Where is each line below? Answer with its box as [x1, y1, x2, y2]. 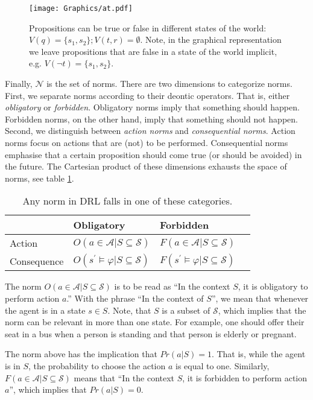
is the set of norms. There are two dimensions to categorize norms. [46, 77, 292, 90]
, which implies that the [218, 303, 306, 316]
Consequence [10, 253, 64, 268]
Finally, [5, 77, 33, 90]
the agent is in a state [5, 303, 86, 316]
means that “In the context [74, 371, 175, 384]
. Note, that [107, 303, 151, 316]
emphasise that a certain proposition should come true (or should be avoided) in [5, 148, 302, 160]
